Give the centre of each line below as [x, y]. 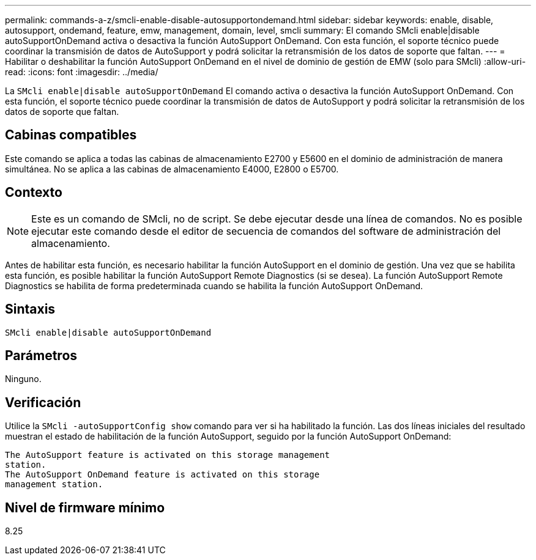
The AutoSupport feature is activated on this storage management [168, 455]
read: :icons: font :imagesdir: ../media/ [82, 72]
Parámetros [41, 355]
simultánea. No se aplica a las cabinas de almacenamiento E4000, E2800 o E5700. [172, 169]
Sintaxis [30, 309]
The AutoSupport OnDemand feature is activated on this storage [162, 475]
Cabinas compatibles [71, 135]
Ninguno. [23, 379]
